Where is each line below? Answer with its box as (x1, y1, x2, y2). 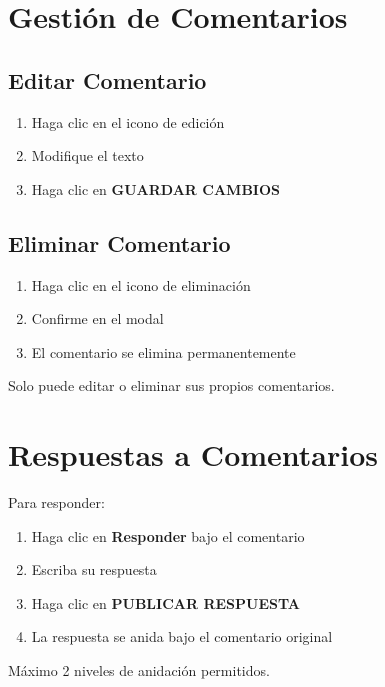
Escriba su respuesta (31, 559, 157, 580)
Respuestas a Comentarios (8, 434, 378, 475)
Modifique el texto (31, 145, 144, 166)
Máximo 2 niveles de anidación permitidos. (8, 660, 270, 681)
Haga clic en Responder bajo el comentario (31, 525, 305, 546)
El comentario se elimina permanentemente (31, 341, 296, 362)
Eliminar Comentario (8, 227, 231, 258)
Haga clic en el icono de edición (31, 111, 225, 132)
